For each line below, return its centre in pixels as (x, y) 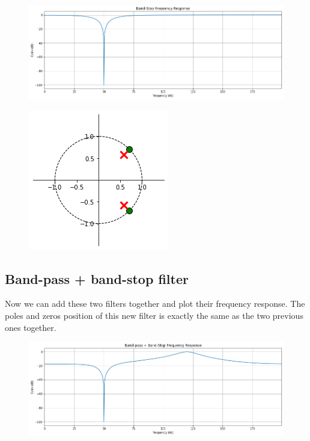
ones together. (31, 327)
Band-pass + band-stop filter (97, 278)
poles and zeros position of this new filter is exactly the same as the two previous (154, 316)
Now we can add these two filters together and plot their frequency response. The (155, 304)
